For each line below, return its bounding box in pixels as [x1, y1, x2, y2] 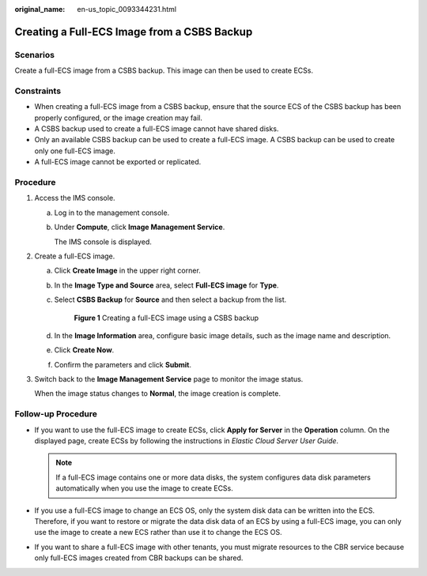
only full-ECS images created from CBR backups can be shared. [34, 553, 244, 563]
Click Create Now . [54, 345, 115, 355]
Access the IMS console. [34, 194, 115, 203]
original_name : [14, 5, 66, 13]
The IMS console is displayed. [54, 237, 152, 247]
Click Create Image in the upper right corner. [54, 265, 201, 276]
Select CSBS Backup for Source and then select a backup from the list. [54, 295, 287, 304]
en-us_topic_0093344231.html [77, 5, 177, 13]
